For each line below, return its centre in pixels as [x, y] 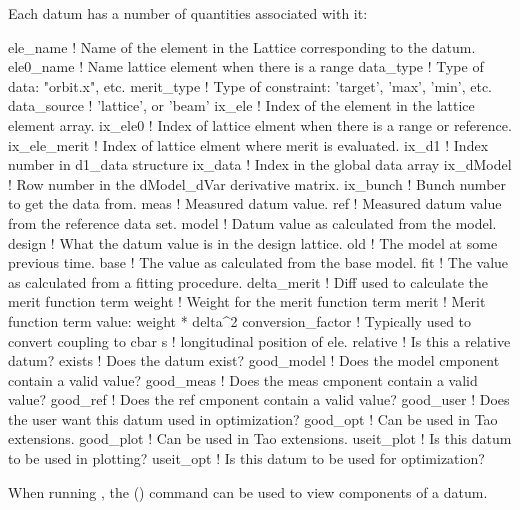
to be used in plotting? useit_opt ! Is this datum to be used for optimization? [246, 458]
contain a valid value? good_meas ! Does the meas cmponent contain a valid [243, 379]
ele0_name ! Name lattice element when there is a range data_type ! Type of [246, 66]
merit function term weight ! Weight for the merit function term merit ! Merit [247, 301]
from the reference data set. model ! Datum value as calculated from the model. [252, 222]
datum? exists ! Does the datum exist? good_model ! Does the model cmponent [254, 360]
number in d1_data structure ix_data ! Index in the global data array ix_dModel [260, 164]
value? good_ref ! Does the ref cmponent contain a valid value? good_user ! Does [259, 399]
